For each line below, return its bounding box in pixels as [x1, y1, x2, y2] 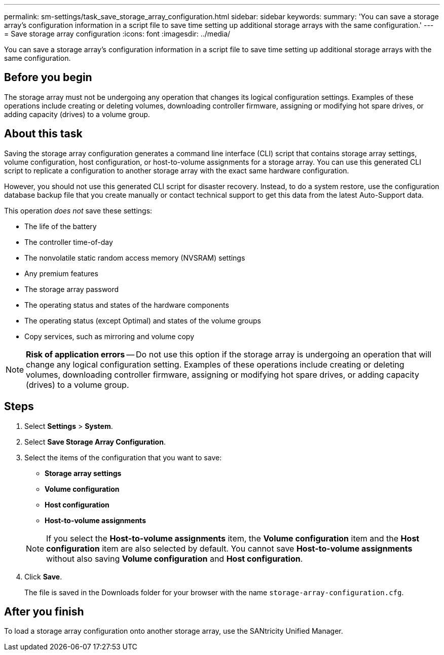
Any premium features [24, 269, 98, 278]
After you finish [4, 605, 84, 618]
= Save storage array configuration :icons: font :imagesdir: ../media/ [4, 29, 231, 38]
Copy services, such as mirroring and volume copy [24, 332, 195, 341]
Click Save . [24, 572, 62, 581]
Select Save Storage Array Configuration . [24, 437, 166, 446]
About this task [4, 127, 83, 140]
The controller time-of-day [24, 237, 113, 246]
